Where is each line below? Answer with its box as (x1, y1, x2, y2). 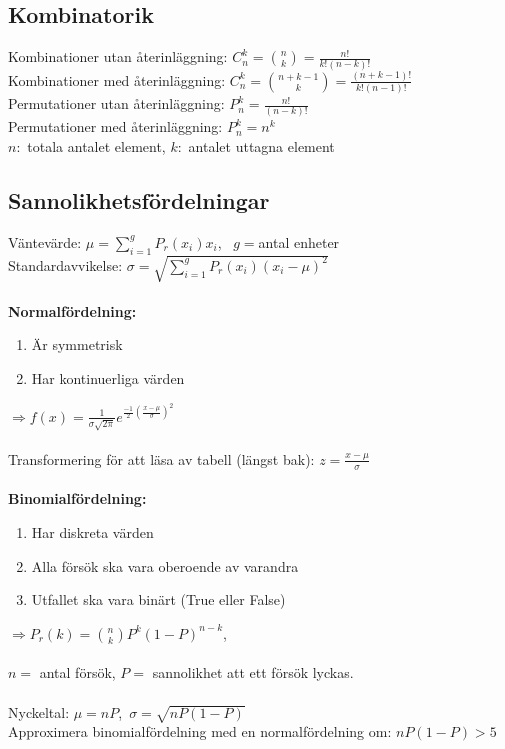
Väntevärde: (8, 231, 82, 252)
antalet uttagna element (188, 136, 335, 157)
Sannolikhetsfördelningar (8, 185, 270, 216)
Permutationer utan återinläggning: (8, 93, 225, 114)
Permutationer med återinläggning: (8, 116, 223, 137)
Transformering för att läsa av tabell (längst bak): (8, 448, 315, 469)
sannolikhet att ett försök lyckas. (152, 662, 354, 683)
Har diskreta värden (31, 521, 154, 542)
